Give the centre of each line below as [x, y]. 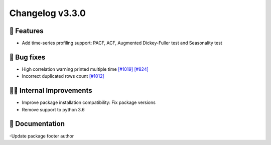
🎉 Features [26, 31]
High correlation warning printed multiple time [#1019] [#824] [85, 69]
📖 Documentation [37, 124]
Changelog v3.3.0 [48, 13]
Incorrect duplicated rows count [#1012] [63, 76]
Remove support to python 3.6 [53, 109]
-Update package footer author [42, 136]
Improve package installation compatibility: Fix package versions [89, 102]
